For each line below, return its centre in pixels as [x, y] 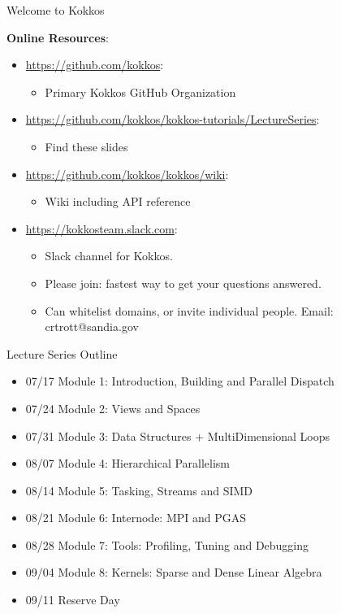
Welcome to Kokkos [56, 10]
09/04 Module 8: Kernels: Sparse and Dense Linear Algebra [174, 572]
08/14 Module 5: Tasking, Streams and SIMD [139, 490]
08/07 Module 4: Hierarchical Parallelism [128, 463]
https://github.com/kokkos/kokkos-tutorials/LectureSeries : [173, 119]
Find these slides [86, 146]
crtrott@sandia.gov [92, 327]
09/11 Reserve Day [73, 600]
